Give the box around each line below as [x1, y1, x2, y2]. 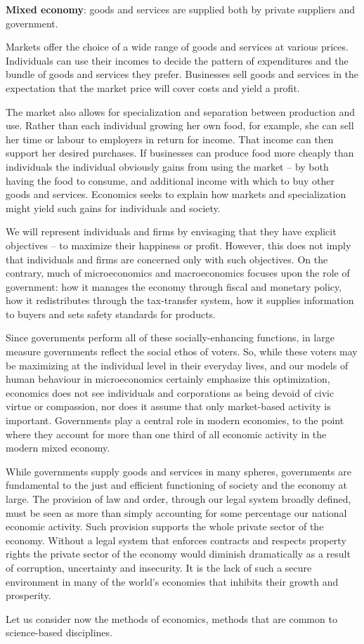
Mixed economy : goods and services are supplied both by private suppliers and [6, 2, 356, 16]
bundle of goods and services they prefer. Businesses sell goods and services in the [6, 67, 359, 81]
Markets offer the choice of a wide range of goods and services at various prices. [6, 39, 349, 54]
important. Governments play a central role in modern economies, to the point [6, 413, 344, 428]
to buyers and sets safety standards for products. [6, 306, 216, 321]
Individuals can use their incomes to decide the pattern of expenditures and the [6, 53, 349, 67]
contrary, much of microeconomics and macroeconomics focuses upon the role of [6, 265, 350, 280]
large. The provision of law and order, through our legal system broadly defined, [6, 492, 351, 506]
